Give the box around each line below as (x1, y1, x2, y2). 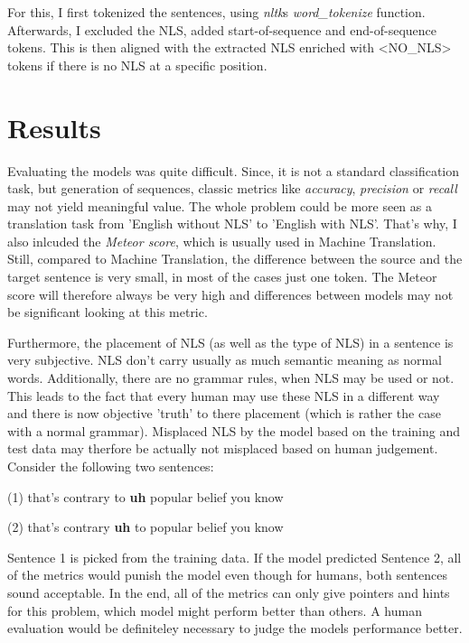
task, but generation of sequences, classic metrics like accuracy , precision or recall (7, 179, 457, 198)
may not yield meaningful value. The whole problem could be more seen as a (7, 196, 432, 215)
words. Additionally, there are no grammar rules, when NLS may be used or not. (7, 368, 455, 387)
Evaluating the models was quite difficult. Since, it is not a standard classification (7, 161, 460, 180)
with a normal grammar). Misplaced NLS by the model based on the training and (7, 421, 461, 440)
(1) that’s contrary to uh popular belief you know (7, 487, 284, 506)
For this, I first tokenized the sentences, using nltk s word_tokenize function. (7, 3, 426, 21)
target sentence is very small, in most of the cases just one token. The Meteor (7, 267, 437, 286)
